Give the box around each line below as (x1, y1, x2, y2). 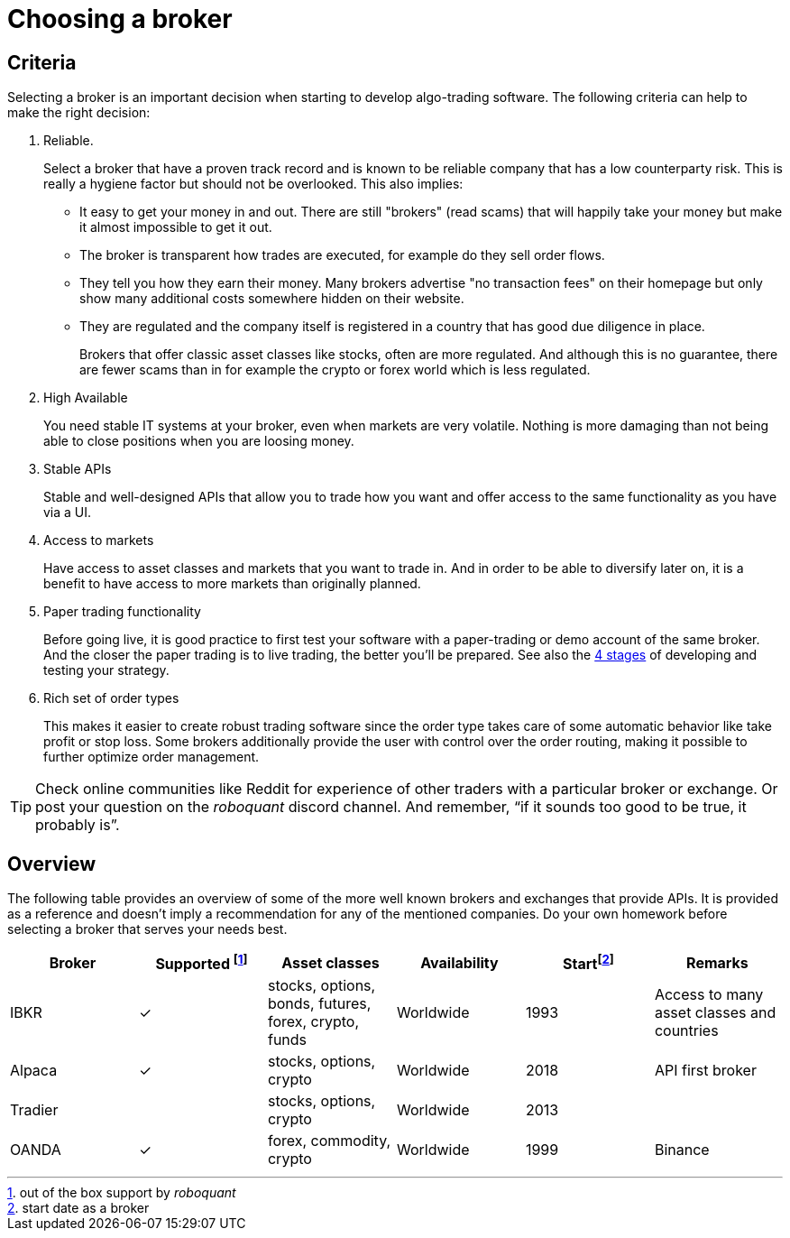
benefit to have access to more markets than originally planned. (43, 576, 421, 592)
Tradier (10, 1101, 59, 1120)
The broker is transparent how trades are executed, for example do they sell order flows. (79, 247, 605, 263)
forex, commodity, (267, 1132, 391, 1150)
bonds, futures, (267, 994, 372, 1013)
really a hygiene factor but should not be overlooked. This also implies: (43, 176, 464, 192)
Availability (420, 953, 499, 972)
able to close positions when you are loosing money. (43, 433, 354, 449)
